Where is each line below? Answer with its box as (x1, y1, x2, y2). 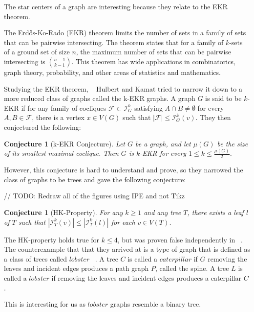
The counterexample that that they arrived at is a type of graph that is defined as (4, 244, 250, 254)
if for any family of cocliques (21, 102, 106, 113)
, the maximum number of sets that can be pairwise (76, 47, 232, 57)
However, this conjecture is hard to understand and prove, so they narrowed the (4, 165, 243, 175)
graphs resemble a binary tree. (110, 299, 201, 309)
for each (111, 216, 135, 227)
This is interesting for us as (4, 299, 85, 309)
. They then (195, 112, 231, 122)
